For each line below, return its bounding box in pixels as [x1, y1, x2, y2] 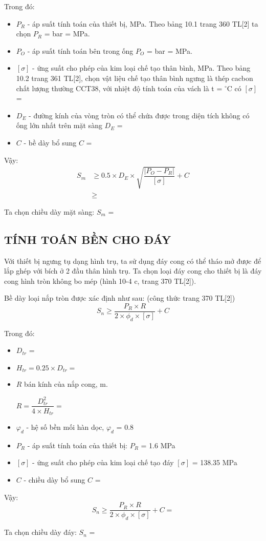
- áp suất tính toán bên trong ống [27, 45, 134, 56]
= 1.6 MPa [141, 440, 175, 450]
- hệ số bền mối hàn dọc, [26, 422, 104, 432]
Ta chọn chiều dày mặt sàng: [4, 206, 95, 217]
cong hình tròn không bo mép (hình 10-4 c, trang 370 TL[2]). [4, 275, 196, 286]
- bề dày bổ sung [24, 137, 77, 148]
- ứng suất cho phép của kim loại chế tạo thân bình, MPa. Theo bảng [32, 63, 251, 73]
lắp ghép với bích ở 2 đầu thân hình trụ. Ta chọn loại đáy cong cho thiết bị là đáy [4, 265, 262, 276]
